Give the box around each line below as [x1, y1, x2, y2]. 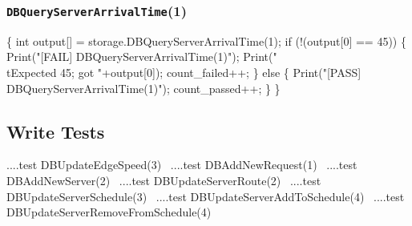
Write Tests [6, 119, 105, 143]
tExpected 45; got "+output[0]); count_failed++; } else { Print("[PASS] [6, 63, 362, 80]
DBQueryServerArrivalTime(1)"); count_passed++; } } [6, 79, 281, 96]
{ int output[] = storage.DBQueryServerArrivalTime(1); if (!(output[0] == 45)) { [6, 32, 406, 49]
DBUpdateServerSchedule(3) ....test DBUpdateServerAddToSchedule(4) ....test [6, 188, 405, 204]
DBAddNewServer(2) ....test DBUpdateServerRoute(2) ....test [6, 172, 321, 188]
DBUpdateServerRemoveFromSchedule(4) [6, 204, 212, 220]
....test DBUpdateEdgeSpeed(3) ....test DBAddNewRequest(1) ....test [6, 156, 357, 173]
